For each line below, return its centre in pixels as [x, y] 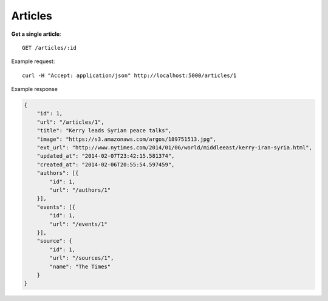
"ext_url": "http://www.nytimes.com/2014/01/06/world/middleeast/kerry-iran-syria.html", [175, 148]
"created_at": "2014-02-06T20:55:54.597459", [106, 164]
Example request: [33, 61]
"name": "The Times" [80, 266]
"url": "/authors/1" [80, 190]
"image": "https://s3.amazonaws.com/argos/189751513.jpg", [127, 139]
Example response [34, 89]
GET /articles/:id [50, 48]
